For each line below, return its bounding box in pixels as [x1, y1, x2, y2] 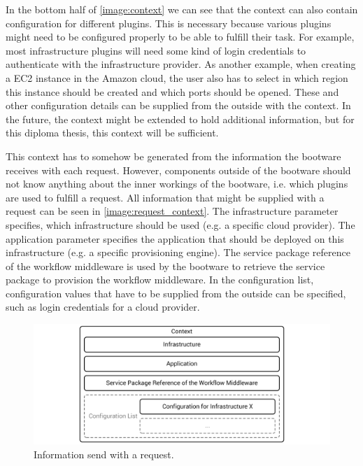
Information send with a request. [34, 446, 174, 461]
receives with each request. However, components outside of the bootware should [6, 162, 351, 177]
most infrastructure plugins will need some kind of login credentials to [6, 43, 306, 57]
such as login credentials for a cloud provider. [6, 299, 200, 314]
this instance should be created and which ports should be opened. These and [6, 84, 339, 99]
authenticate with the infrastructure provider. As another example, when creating [6, 57, 356, 71]
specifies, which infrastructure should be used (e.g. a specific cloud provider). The [6, 217, 355, 232]
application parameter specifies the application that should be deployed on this [6, 231, 344, 246]
